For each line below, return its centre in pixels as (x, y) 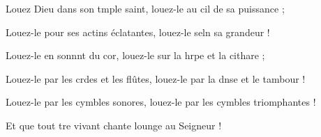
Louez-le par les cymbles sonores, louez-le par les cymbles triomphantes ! (161, 102)
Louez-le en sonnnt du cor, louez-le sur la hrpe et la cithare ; (135, 55)
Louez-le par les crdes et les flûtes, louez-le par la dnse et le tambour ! (156, 78)
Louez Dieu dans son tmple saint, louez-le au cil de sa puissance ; (145, 8)
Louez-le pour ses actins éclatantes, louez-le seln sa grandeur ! (138, 32)
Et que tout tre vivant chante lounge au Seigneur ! (114, 125)
